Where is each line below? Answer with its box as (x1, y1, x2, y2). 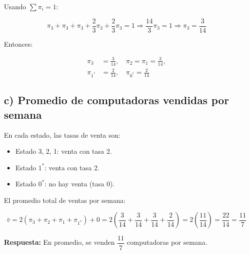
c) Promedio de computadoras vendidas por (4, 92, 229, 108)
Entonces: (4, 38, 33, 49)
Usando (4, 1, 26, 11)
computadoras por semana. (127, 237, 208, 247)
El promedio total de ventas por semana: (4, 195, 126, 205)
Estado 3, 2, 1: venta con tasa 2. (15, 146, 112, 156)
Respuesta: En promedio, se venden (4, 237, 115, 247)
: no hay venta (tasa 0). (44, 179, 115, 189)
